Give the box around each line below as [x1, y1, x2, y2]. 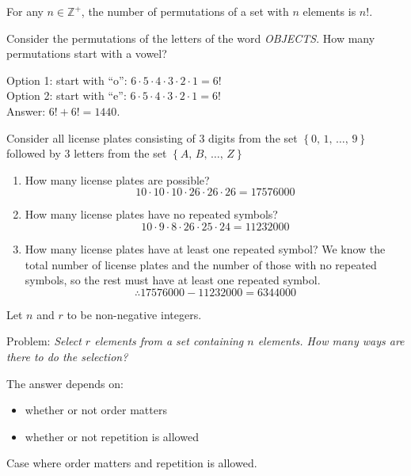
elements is [303, 3, 356, 19]
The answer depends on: [6, 375, 124, 391]
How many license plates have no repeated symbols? [25, 206, 278, 223]
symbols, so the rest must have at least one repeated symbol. [25, 272, 321, 288]
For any [6, 3, 44, 19]
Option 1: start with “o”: [6, 71, 127, 88]
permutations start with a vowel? [6, 45, 167, 62]
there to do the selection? [6, 348, 128, 364]
